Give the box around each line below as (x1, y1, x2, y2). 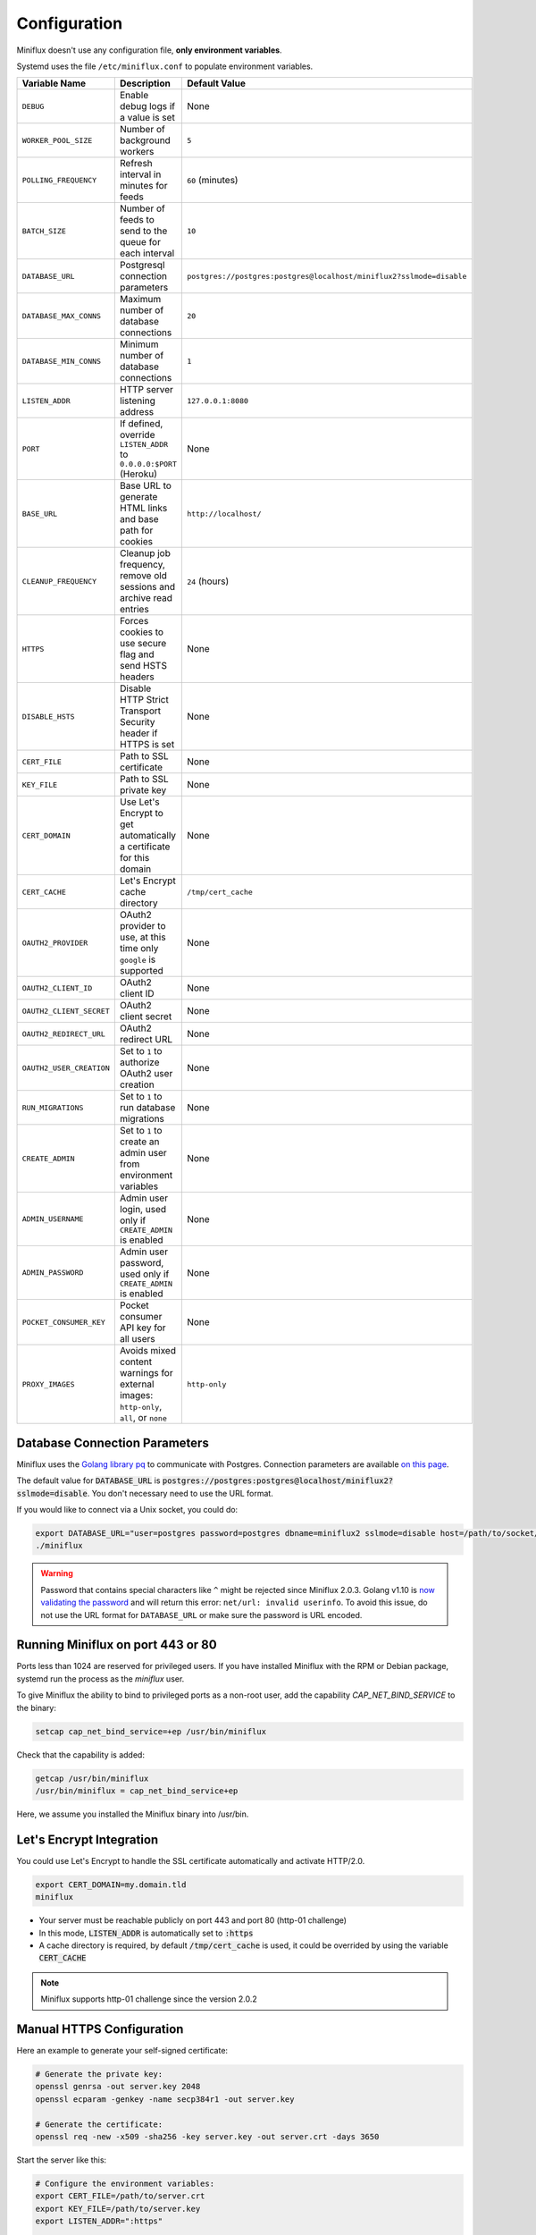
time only (119, 942, 159, 955)
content (119, 1355, 153, 1368)
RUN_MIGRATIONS (21, 1102, 84, 1112)
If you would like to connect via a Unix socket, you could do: (16, 1505, 239, 1515)
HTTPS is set (119, 738, 175, 751)
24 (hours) (186, 575, 230, 587)
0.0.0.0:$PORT (119, 460, 178, 469)
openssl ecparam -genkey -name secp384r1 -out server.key (35, 2094, 295, 2104)
